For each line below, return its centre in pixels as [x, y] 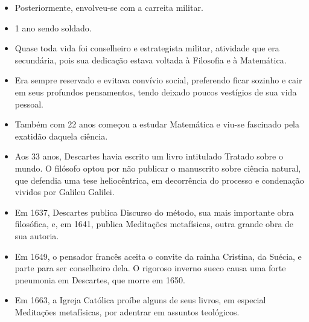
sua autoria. [37, 235]
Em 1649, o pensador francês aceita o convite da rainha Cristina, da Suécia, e [158, 256]
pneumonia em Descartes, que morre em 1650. [100, 279]
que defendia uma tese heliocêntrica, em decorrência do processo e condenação [159, 180]
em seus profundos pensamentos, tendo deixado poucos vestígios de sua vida [156, 92]
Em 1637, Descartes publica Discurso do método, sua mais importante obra [154, 212]
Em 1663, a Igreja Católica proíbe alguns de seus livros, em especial [140, 300]
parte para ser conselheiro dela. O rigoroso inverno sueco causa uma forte [150, 268]
